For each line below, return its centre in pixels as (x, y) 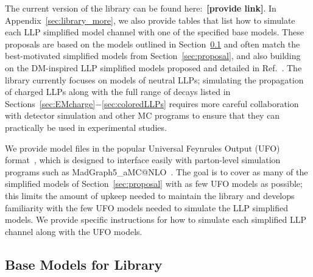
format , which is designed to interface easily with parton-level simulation (143, 160)
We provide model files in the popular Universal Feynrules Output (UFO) (142, 148)
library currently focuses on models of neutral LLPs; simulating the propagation (154, 79)
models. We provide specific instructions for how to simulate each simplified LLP (156, 219)
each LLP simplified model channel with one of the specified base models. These (154, 32)
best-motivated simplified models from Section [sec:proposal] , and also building (153, 56)
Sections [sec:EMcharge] (50, 103)
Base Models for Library (84, 264)
